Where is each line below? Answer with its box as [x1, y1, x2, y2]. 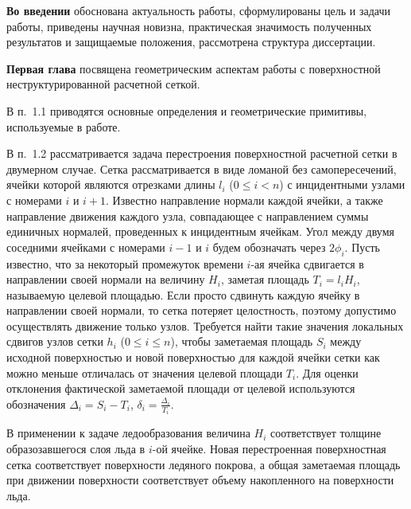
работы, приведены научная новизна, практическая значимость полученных [6, 18, 372, 34]
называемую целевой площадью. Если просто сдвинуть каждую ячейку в [6, 286, 360, 303]
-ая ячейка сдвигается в [250, 255, 364, 272]
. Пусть [344, 238, 380, 255]
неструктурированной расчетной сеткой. [6, 76, 200, 92]
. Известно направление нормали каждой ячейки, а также [106, 191, 383, 208]
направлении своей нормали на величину [6, 271, 205, 288]
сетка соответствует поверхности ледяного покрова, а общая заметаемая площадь [6, 456, 401, 472]
